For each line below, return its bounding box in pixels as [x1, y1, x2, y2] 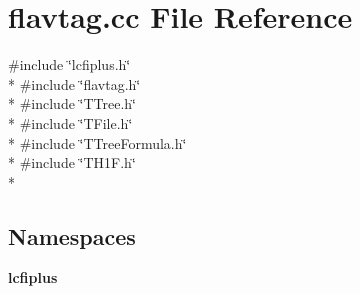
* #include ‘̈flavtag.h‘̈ [8, 73, 141, 94]
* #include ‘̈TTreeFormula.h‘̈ [8, 132, 187, 153]
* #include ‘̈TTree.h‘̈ [8, 93, 136, 114]
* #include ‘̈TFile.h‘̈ [8, 112, 133, 133]
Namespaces [8, 220, 136, 251]
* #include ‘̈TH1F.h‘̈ [8, 152, 136, 173]
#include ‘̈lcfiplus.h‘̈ [8, 54, 131, 75]
